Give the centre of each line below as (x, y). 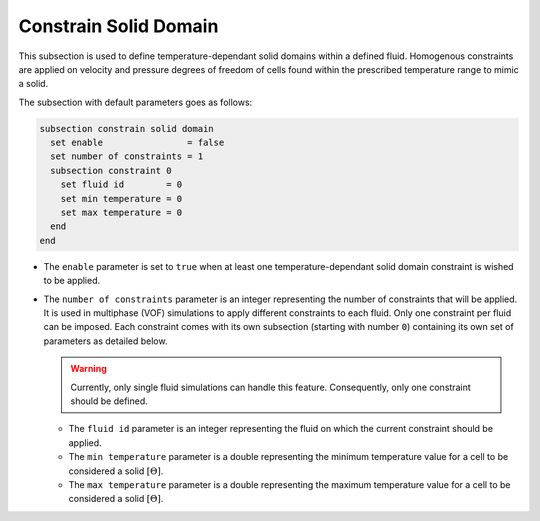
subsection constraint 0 (111, 170)
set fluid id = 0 (121, 184)
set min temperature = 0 (121, 198)
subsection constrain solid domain (126, 128)
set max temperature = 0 (121, 213)
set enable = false (137, 143)
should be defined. (109, 401)
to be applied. (72, 281)
